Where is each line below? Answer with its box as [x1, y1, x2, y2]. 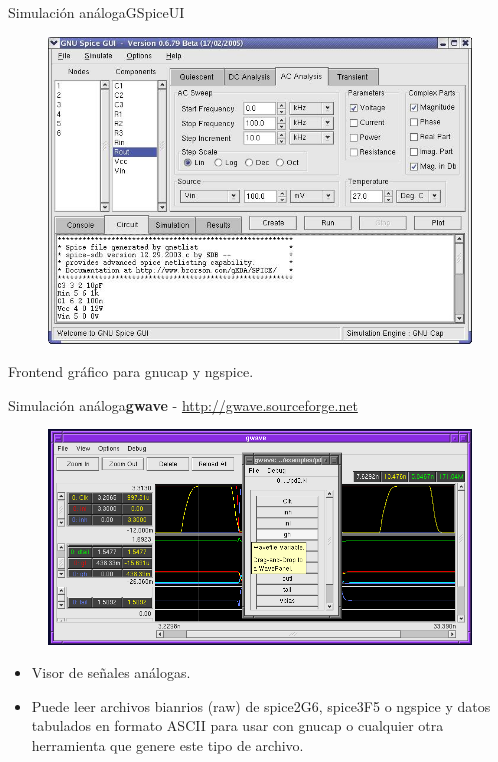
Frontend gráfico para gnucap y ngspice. [8, 361, 254, 382]
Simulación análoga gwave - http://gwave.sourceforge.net [8, 394, 358, 415]
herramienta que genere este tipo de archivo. [31, 735, 304, 756]
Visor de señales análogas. [31, 662, 191, 683]
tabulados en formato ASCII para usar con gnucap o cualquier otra [31, 715, 444, 736]
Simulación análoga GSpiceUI [8, 2, 185, 22]
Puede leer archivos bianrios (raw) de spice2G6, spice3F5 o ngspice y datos [31, 695, 491, 716]
